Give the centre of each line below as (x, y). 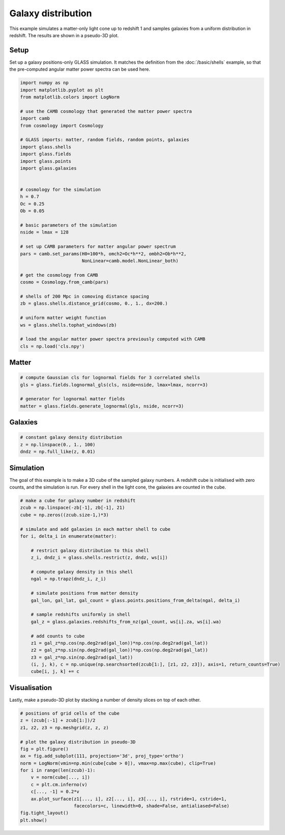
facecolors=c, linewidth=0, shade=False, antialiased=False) (152, 806)
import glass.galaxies (48, 168)
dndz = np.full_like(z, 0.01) (58, 452)
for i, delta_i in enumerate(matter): (68, 536)
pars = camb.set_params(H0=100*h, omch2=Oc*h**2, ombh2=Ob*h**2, (103, 254)
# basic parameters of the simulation (68, 225)
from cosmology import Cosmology (62, 125)
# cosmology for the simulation (61, 190)
